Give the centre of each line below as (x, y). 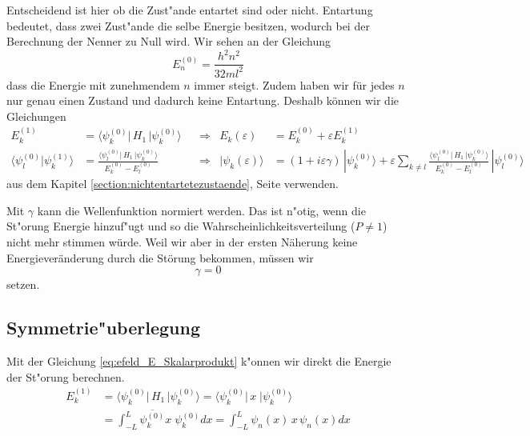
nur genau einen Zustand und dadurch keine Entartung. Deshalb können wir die (203, 100)
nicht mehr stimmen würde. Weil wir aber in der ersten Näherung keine (182, 241)
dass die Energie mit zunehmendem (93, 84)
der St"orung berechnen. (66, 376)
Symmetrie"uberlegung (103, 328)
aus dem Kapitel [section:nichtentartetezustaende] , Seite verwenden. (173, 184)
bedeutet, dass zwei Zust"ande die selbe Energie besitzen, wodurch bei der (188, 25)
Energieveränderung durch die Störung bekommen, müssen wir (160, 257)
